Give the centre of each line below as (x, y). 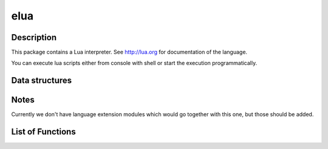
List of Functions (43, 132)
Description (34, 37)
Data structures (42, 81)
